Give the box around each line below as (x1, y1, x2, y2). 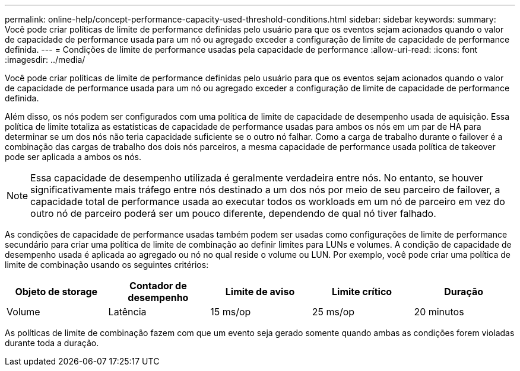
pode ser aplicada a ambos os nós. (5, 152, 142, 162)
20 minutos (414, 306, 464, 318)
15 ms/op (210, 306, 251, 318)
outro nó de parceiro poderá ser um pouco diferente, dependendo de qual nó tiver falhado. (30, 207, 436, 219)
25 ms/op (312, 306, 355, 318)
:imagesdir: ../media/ (5, 55, 85, 65)
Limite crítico (332, 286, 392, 298)
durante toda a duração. (5, 338, 99, 348)
